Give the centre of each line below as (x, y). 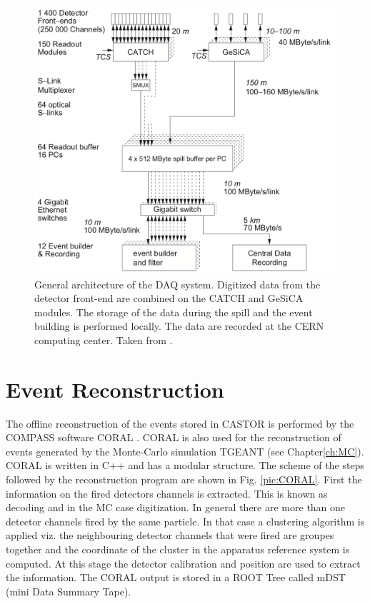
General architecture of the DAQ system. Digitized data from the (177, 284)
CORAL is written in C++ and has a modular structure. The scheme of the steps (185, 465)
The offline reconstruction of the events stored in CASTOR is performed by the (180, 423)
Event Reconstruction (115, 389)
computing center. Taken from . (104, 339)
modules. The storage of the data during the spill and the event (174, 312)
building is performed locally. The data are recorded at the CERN (179, 326)
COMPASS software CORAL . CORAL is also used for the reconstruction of (174, 437)
